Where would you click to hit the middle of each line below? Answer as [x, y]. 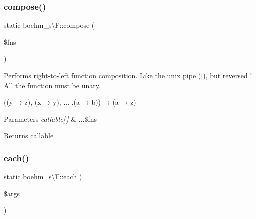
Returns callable [29, 136]
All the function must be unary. [52, 85]
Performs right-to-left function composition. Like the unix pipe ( [103, 75]
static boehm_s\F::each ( [43, 177]
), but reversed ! [228, 75]
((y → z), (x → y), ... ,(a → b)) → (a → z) [70, 102]
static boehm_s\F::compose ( [49, 25]
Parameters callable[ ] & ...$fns [51, 119]
